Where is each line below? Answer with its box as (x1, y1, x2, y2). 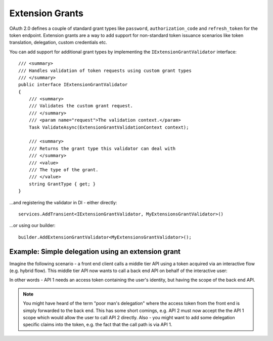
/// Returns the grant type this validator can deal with (28, 145, 176, 151)
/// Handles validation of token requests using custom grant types (18, 67, 192, 73)
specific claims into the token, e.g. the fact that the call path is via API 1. (23, 322, 172, 328)
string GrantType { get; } (28, 181, 96, 187)
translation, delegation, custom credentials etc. (9, 40, 107, 46)
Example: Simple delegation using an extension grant (9, 247, 180, 256)
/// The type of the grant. (28, 167, 99, 172)
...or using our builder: (9, 222, 56, 229)
